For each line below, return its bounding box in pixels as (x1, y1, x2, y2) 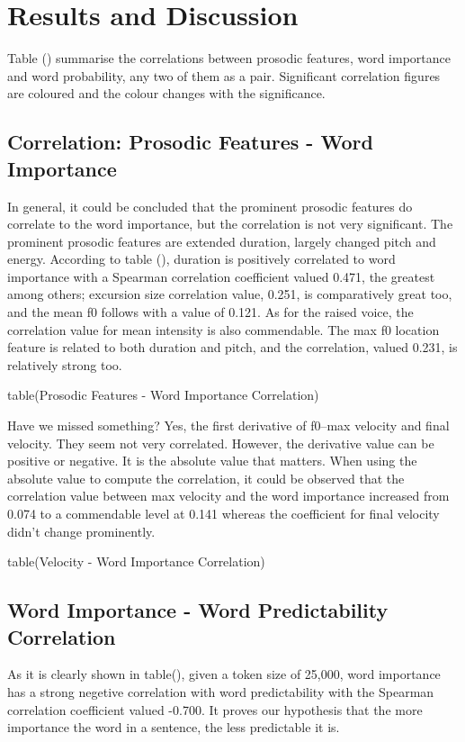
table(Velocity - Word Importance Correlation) (7, 552, 265, 571)
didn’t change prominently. (7, 521, 156, 540)
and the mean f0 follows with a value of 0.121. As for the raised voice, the (7, 303, 414, 321)
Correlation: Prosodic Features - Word (7, 128, 373, 156)
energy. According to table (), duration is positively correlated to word (7, 249, 396, 268)
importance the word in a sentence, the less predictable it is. (7, 718, 340, 737)
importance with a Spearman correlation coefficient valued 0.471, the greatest (7, 267, 435, 285)
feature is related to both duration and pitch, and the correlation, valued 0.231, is (7, 338, 458, 357)
